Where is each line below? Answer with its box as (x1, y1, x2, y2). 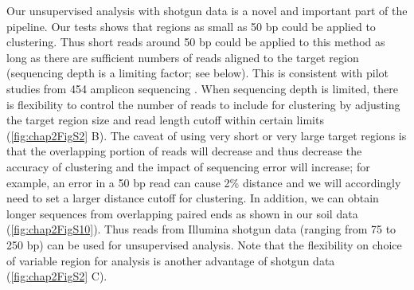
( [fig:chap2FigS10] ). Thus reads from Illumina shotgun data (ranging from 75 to (6, 221, 396, 237)
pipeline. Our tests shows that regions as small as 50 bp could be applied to (6, 18, 376, 34)
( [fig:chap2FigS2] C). (6, 268, 107, 284)
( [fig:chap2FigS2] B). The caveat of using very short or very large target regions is (6, 127, 407, 143)
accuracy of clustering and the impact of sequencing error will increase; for (6, 158, 370, 174)
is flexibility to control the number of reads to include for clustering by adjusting (6, 96, 400, 112)
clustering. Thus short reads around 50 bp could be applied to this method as (6, 33, 385, 50)
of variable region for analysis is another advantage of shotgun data (6, 252, 335, 268)
